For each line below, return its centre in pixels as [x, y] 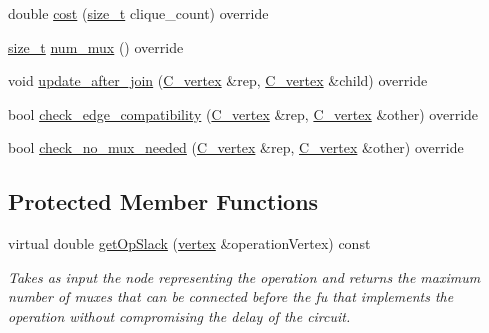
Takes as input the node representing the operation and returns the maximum [244, 276]
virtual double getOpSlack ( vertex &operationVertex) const [189, 243]
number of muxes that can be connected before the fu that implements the [231, 296]
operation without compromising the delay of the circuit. [179, 315]
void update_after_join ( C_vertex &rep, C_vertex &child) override [218, 80]
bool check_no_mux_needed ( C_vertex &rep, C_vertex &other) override [236, 147]
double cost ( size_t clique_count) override [138, 13]
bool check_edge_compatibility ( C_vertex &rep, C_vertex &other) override [243, 113]
